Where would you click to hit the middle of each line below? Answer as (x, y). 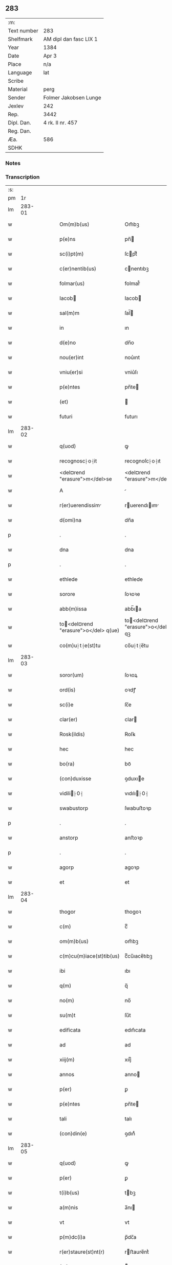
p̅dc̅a (131, 1237)
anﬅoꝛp (134, 838)
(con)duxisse (76, 779)
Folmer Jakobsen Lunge (72, 97)
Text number (23, 30)
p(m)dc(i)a (72, 1237)
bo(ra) (67, 764)
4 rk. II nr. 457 (60, 122)
